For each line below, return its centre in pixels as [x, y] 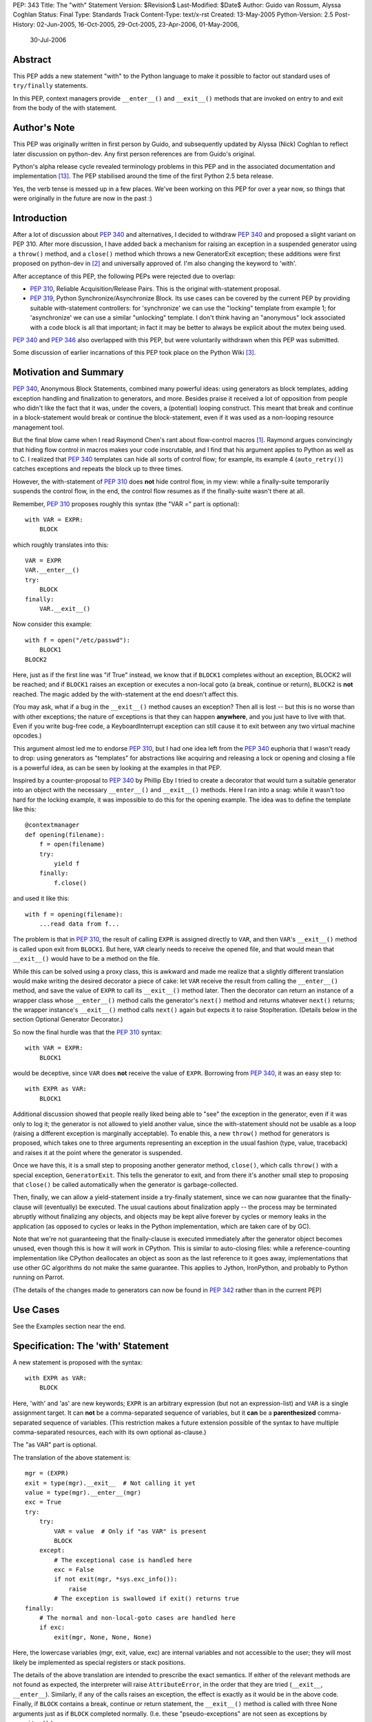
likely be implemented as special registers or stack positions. [99, 1662]
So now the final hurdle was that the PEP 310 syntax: [87, 1032]
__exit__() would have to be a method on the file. [86, 959]
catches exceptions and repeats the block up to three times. [98, 469]
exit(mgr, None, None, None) [103, 1637]
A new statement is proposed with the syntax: [77, 1362]
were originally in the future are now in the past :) [83, 198]
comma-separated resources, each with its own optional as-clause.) [110, 1432]
